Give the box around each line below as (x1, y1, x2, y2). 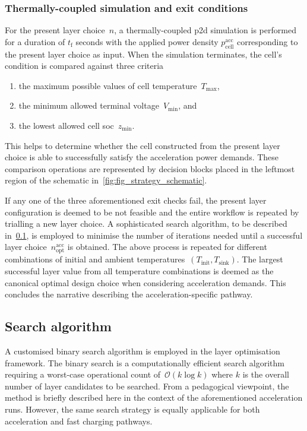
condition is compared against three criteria (5, 59, 164, 72)
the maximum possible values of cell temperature (18, 79, 197, 91)
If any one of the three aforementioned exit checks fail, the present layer (5, 194, 267, 206)
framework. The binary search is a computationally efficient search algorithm (5, 356, 285, 369)
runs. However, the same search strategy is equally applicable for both (5, 403, 260, 416)
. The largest (236, 253, 283, 265)
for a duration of (5, 35, 65, 47)
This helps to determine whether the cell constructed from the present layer (5, 139, 280, 151)
